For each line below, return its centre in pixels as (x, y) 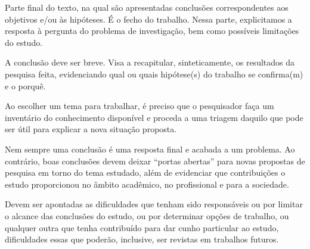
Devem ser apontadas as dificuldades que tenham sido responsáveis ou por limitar (154, 204)
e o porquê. (25, 85)
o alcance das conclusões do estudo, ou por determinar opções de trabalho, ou (147, 215)
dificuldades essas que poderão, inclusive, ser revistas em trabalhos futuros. (142, 239)
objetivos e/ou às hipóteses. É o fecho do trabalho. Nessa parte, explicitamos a (148, 19)
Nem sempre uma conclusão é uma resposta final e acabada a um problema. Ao (150, 149)
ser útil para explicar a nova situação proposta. (91, 129)
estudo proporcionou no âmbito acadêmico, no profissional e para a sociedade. (147, 184)
